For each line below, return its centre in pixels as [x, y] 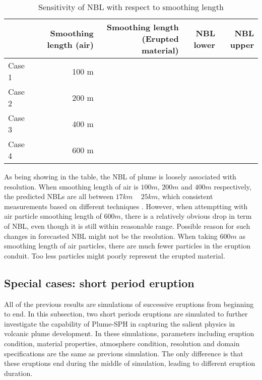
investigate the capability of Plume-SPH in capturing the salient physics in [120, 323]
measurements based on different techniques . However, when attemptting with [126, 206]
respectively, [233, 186]
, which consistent [185, 196]
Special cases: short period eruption [99, 282]
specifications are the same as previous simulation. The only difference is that [124, 353]
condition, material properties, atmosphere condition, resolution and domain [122, 343]
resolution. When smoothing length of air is [71, 186]
